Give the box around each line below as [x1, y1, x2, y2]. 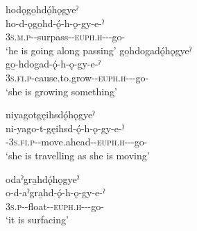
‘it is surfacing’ [6, 212, 69, 227]
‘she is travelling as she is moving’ [6, 148, 150, 162]
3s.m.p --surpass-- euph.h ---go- [6, 29, 126, 44]
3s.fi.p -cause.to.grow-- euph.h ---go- [6, 70, 149, 84]
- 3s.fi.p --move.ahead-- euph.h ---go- [6, 134, 148, 149]
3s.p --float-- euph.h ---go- [6, 198, 104, 213]
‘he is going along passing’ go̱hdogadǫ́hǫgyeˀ [6, 42, 192, 57]
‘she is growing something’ [6, 83, 117, 98]
